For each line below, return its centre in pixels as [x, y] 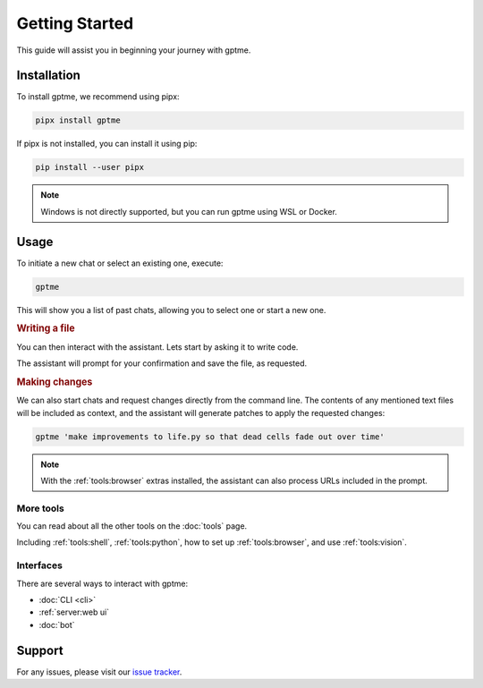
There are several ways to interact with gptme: [102, 583]
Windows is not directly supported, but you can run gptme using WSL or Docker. [189, 211]
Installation [48, 76]
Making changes [55, 382]
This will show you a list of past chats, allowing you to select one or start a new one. [171, 310]
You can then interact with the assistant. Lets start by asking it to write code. [157, 347]
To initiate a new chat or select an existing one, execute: [120, 263]
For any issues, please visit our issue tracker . [99, 672]
